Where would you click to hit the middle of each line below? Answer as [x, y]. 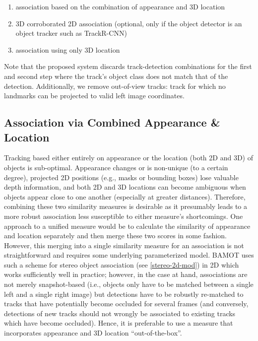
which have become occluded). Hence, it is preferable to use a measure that [119, 323]
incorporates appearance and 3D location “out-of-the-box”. [93, 333]
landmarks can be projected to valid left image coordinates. [94, 96]
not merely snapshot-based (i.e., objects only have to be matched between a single [129, 284]
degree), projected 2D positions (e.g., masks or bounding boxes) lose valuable [121, 177]
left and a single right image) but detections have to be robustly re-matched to [124, 294]
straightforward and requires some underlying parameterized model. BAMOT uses [129, 255]
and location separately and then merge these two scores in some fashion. [115, 236]
